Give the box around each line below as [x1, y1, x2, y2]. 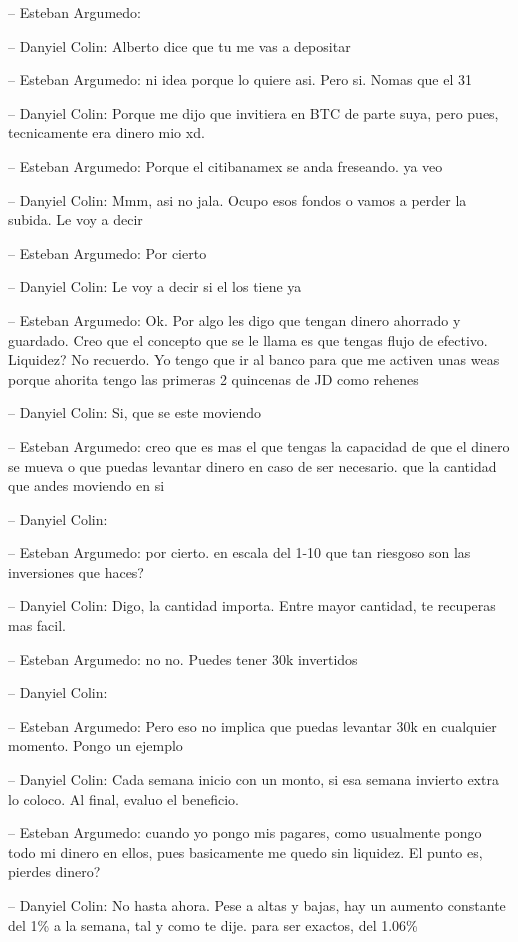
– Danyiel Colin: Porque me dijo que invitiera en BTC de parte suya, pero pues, [8, 102, 499, 123]
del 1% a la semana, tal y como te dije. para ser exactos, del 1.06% [8, 914, 418, 935]
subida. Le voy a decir [8, 209, 143, 230]
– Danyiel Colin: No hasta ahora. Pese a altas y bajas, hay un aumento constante [8, 895, 506, 915]
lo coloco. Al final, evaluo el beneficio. [8, 788, 239, 809]
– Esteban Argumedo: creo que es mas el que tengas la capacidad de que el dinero [8, 435, 510, 456]
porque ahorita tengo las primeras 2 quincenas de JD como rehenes [8, 368, 419, 389]
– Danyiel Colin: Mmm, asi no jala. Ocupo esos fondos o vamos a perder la [8, 189, 467, 210]
